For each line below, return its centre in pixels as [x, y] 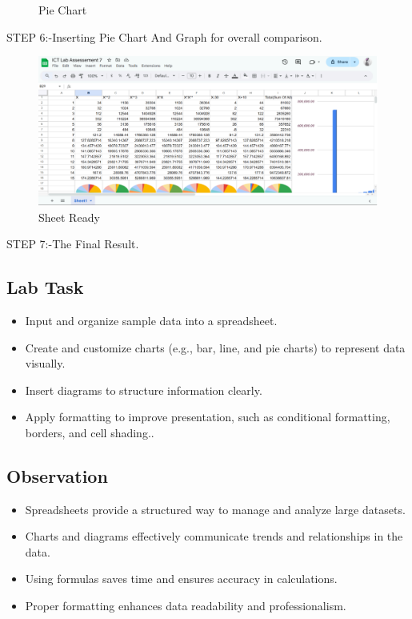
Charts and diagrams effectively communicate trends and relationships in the [214, 536]
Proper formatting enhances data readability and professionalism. [186, 606]
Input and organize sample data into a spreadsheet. [151, 320]
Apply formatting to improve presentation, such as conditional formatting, [208, 417]
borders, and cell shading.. [90, 432]
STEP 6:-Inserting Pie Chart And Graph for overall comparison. [164, 36]
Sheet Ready [69, 217]
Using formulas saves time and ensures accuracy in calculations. [181, 579]
